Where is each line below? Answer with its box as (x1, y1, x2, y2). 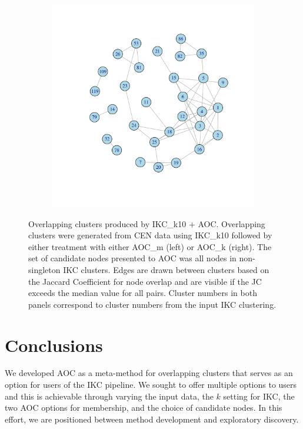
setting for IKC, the (223, 390, 295, 402)
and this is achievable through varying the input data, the (5, 390, 214, 402)
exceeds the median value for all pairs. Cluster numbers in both (28, 287, 257, 299)
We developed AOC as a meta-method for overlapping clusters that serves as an (5, 367, 293, 379)
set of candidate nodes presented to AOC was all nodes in (28, 252, 237, 264)
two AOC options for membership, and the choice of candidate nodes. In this (5, 401, 282, 414)
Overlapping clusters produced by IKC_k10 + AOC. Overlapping (28, 217, 265, 230)
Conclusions (5, 332, 103, 357)
